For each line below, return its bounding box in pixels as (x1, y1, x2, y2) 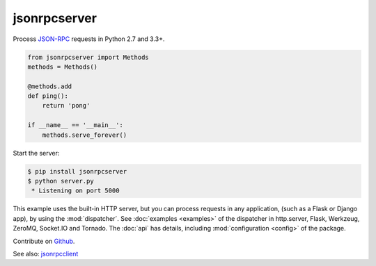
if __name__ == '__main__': (27, 122, 123, 129)
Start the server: (13, 149, 60, 157)
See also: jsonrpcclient (13, 249, 79, 258)
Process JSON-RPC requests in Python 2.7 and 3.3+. (13, 35, 165, 43)
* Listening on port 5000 (31, 187, 120, 194)
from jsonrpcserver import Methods (27, 53, 149, 61)
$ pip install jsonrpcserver (27, 167, 127, 175)
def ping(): (27, 92, 69, 100)
